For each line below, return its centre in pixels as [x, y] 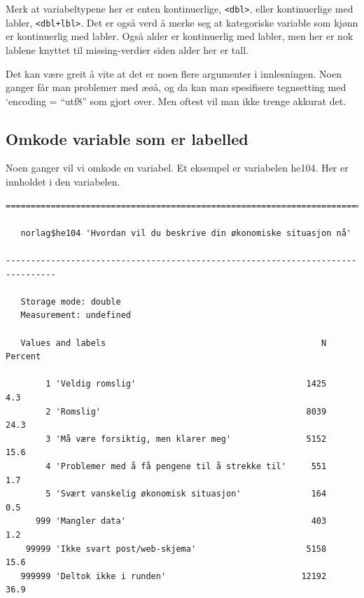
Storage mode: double [71, 301]
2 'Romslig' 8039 [186, 411]
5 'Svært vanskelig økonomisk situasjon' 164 [186, 494]
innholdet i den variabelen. [63, 182]
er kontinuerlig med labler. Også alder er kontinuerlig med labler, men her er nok [180, 36]
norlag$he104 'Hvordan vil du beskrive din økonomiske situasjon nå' [186, 233]
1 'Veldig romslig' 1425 [186, 384]
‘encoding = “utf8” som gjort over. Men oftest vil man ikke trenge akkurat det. [176, 100]
